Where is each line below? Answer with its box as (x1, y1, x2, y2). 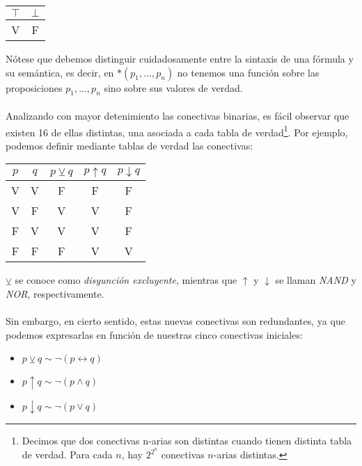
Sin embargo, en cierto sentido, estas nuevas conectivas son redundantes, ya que (6, 314, 345, 328)
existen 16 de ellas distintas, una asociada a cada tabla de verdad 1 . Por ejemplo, (6, 122, 348, 139)
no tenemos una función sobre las (177, 65, 320, 79)
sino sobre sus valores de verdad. (104, 80, 243, 95)
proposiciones (6, 80, 63, 95)
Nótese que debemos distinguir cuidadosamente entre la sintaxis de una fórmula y (6, 51, 354, 65)
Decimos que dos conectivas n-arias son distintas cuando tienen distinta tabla (22, 433, 352, 448)
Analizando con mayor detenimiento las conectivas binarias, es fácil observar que (6, 108, 349, 122)
